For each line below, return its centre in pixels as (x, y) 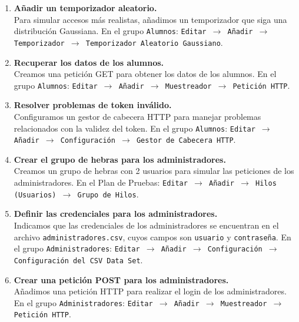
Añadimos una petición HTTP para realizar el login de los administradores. (150, 291)
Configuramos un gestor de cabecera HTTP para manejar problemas (137, 116)
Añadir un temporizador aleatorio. (85, 8)
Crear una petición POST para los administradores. (121, 279)
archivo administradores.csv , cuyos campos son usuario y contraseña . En (152, 237)
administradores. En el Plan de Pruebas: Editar (101, 182)
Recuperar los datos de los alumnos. (89, 62)
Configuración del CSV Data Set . (78, 259)
